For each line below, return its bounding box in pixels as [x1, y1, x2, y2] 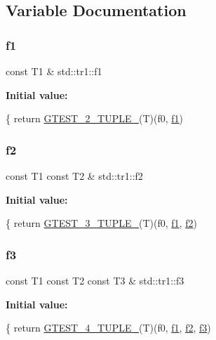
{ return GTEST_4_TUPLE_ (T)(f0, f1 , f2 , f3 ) [6, 320, 211, 335]
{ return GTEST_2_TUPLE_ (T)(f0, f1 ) [6, 111, 184, 126]
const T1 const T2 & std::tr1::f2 [6, 169, 143, 183]
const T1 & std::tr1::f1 [6, 64, 102, 78]
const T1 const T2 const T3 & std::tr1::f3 [6, 273, 184, 287]
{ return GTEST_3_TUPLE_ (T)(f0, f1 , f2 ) [6, 216, 197, 230]
